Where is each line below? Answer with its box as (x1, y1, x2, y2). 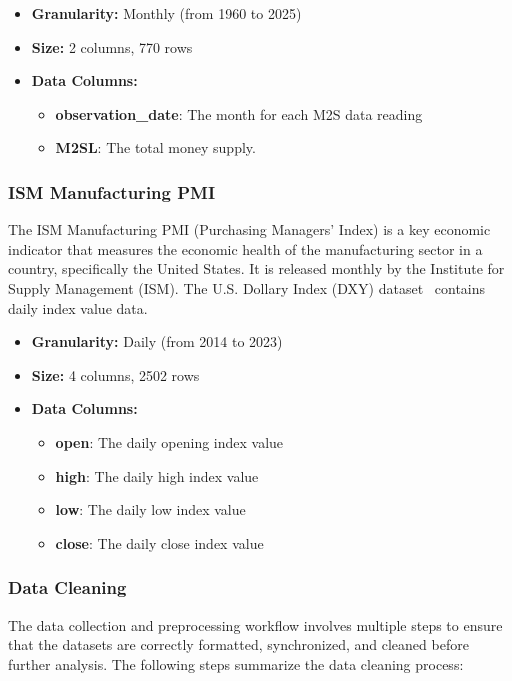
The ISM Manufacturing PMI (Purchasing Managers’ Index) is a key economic (8, 219, 491, 240)
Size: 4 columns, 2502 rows (31, 364, 200, 385)
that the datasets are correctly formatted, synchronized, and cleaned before (8, 634, 469, 655)
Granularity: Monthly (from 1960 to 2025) (31, 3, 302, 23)
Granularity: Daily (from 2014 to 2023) (31, 331, 283, 352)
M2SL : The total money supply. (55, 137, 256, 158)
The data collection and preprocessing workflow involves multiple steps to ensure (8, 614, 503, 635)
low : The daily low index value (55, 499, 246, 520)
